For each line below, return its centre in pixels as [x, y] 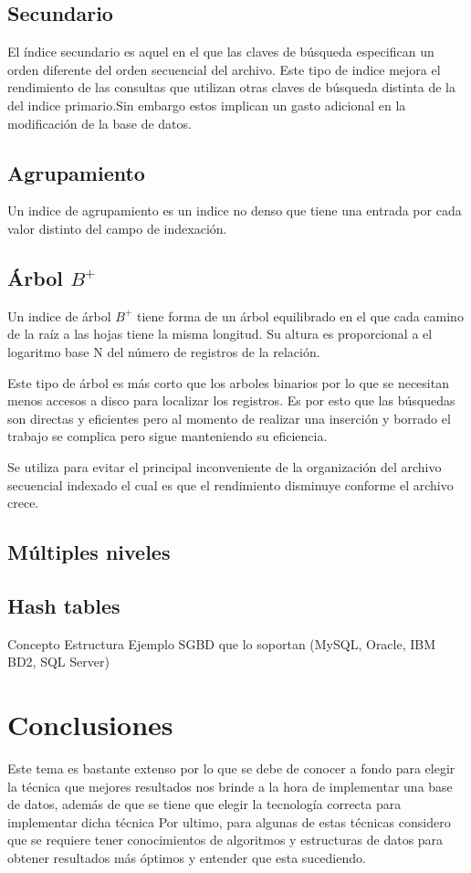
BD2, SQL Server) [58, 662]
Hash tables [64, 605]
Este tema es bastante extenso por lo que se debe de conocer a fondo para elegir [231, 768]
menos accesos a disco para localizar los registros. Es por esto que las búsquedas [231, 400]
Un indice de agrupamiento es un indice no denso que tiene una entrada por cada [235, 210]
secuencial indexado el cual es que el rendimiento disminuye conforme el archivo [230, 484]
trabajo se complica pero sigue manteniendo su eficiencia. [167, 436]
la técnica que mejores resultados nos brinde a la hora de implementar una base [230, 786]
